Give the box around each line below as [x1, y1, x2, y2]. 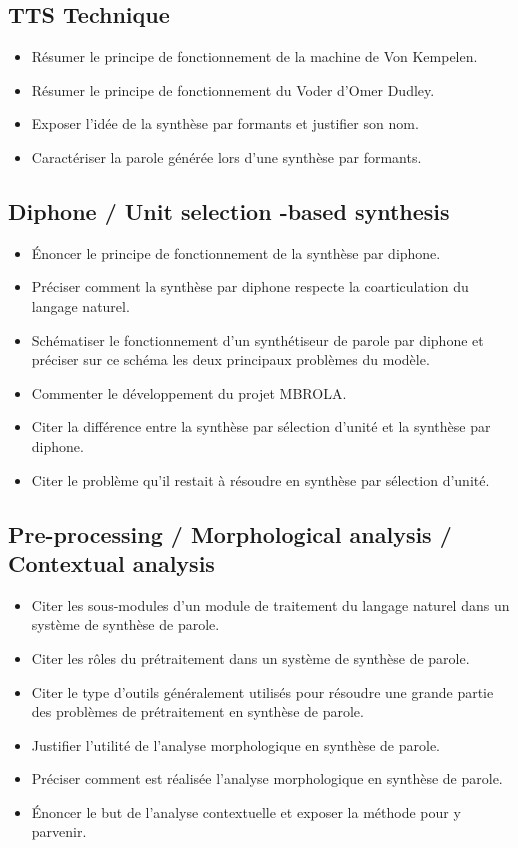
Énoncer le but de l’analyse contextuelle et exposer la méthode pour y [31, 801, 461, 822]
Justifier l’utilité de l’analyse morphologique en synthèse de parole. [31, 734, 440, 755]
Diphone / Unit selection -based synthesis [8, 195, 450, 226]
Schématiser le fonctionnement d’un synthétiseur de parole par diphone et [31, 329, 484, 350]
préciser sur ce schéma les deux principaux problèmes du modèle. [31, 349, 430, 370]
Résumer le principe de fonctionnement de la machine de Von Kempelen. [31, 46, 478, 67]
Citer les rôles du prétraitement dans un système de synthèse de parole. [31, 647, 470, 668]
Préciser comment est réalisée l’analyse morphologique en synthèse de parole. [31, 768, 503, 789]
